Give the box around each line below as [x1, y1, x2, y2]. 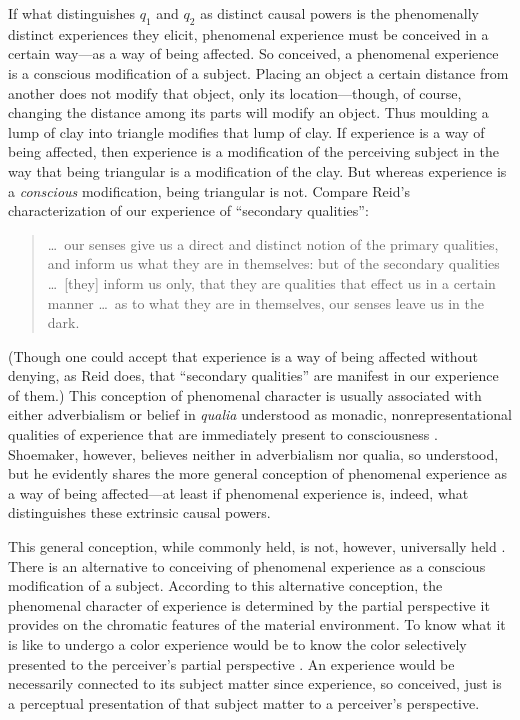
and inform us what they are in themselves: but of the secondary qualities [47, 253, 500, 274]
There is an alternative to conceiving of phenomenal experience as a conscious [8, 555, 486, 576]
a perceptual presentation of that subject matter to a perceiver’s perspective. [8, 692, 480, 713]
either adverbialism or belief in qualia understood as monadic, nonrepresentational [8, 404, 512, 425]
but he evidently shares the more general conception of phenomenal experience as [8, 463, 507, 484]
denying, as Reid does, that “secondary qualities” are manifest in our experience [8, 365, 499, 386]
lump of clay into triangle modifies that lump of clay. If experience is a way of [8, 121, 485, 142]
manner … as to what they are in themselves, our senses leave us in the [47, 292, 484, 313]
